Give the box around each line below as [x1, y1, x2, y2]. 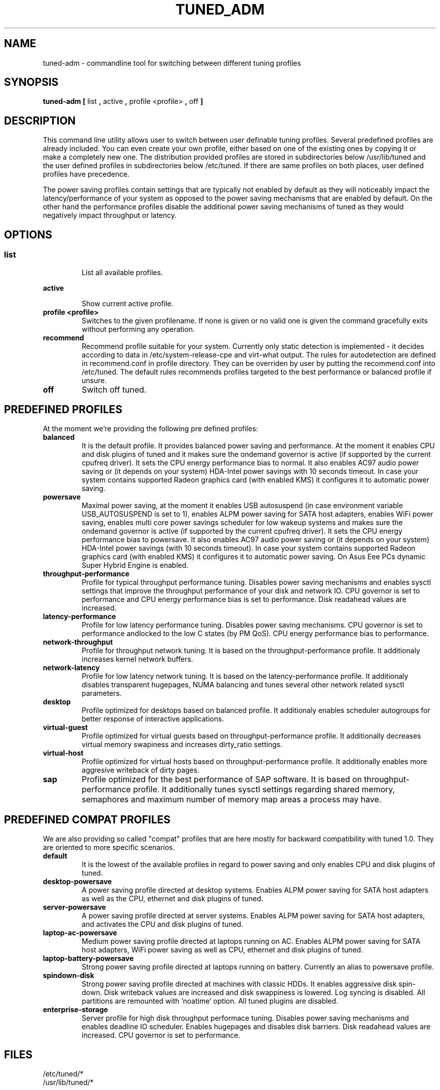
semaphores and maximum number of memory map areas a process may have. [81, 794, 382, 805]
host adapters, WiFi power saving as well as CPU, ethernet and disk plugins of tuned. [81, 945, 363, 954]
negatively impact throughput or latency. [43, 211, 177, 220]
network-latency [43, 663, 100, 672]
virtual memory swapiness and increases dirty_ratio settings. [81, 740, 282, 749]
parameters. [81, 689, 122, 698]
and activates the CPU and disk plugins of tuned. [81, 920, 244, 929]
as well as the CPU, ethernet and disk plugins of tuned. [81, 894, 263, 903]
